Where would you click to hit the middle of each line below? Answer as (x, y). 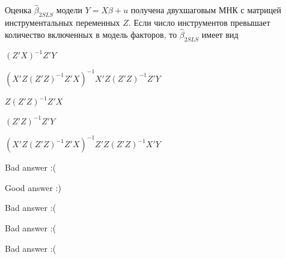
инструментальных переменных (62, 23)
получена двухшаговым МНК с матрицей (206, 10)
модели (69, 10)
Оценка (18, 10)
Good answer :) (33, 187)
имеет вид (220, 34)
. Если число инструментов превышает (199, 23)
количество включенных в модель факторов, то (91, 34)
